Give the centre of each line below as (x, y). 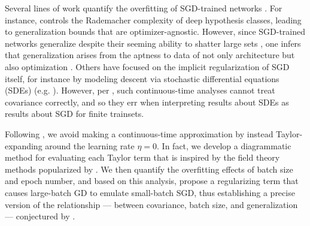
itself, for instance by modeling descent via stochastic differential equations (142, 78)
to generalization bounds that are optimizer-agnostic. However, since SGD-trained (155, 31)
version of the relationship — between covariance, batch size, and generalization (151, 204)
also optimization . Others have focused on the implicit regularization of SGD (147, 66)
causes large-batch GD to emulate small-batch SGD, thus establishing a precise (150, 192)
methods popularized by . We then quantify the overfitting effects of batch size (149, 169)
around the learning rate (90, 145)
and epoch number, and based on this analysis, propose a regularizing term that (152, 181)
